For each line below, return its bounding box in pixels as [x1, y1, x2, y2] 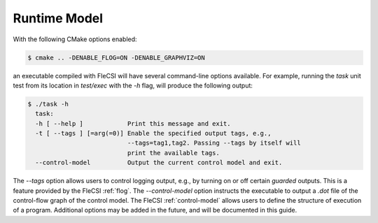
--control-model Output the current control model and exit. [35, 159, 283, 167]
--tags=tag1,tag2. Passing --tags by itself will [127, 139, 301, 147]
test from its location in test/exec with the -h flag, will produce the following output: [13, 81, 253, 89]
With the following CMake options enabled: [13, 35, 137, 43]
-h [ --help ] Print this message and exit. [35, 120, 231, 127]
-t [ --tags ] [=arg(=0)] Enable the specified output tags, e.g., [35, 129, 272, 138]
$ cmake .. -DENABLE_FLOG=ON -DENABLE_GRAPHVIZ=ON [27, 53, 206, 62]
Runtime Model [13, 10, 104, 26]
